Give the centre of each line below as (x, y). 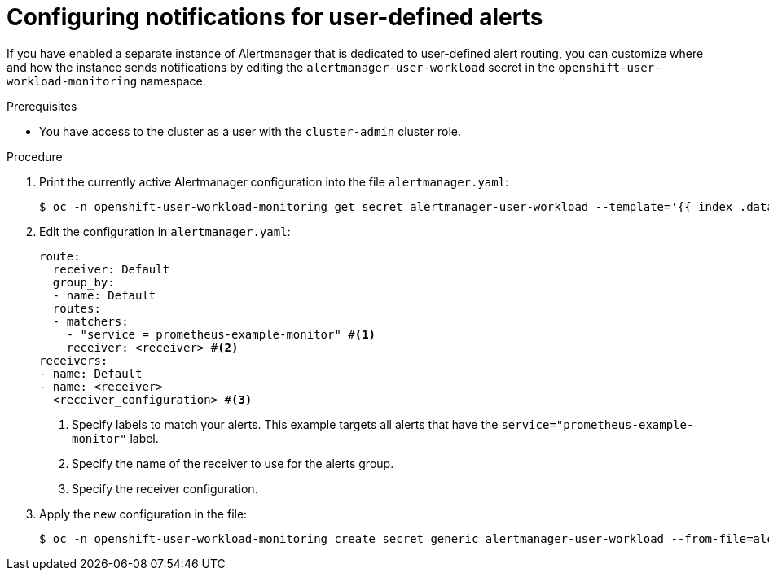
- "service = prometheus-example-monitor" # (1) (221, 334)
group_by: (83, 282)
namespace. (173, 81)
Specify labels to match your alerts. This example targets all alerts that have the (285, 424)
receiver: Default (111, 269)
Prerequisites (42, 106)
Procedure (35, 156)
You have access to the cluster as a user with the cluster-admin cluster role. (250, 131)
